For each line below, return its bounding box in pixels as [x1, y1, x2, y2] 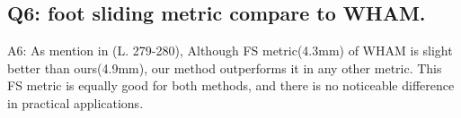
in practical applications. [7, 93, 144, 112]
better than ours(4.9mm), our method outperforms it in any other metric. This [7, 58, 442, 77]
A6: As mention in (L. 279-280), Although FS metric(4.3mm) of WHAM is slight [7, 41, 453, 60]
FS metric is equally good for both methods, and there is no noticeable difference [7, 76, 455, 95]
